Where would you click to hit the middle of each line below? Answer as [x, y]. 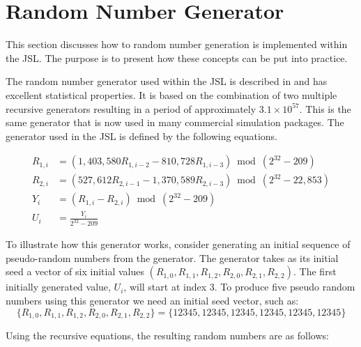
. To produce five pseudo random [285, 287]
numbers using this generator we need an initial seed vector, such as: [152, 301]
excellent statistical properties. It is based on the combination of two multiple [171, 94]
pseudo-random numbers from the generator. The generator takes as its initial [172, 257]
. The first [315, 271]
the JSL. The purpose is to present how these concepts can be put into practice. [177, 57]
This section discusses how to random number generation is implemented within [177, 44]
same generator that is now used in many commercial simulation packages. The [175, 122]
